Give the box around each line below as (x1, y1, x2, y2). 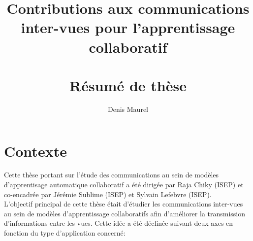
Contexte (4, 141, 67, 161)
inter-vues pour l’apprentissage (21, 17, 235, 37)
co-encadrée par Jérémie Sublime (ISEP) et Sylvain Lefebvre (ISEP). (4, 189, 212, 199)
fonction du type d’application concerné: (4, 227, 126, 238)
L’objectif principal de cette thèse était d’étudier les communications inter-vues (4, 199, 243, 209)
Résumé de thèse (69, 75, 187, 95)
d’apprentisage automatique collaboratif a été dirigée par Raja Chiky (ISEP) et (4, 179, 244, 189)
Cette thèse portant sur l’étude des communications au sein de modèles (4, 170, 219, 180)
